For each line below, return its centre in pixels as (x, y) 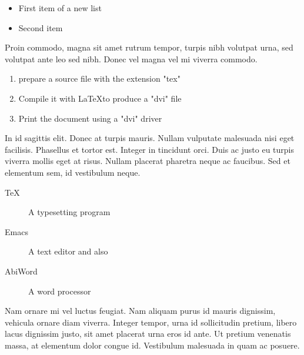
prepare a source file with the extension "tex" (99, 78)
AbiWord (21, 271)
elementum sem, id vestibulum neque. (73, 172)
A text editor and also (68, 251)
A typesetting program (69, 212)
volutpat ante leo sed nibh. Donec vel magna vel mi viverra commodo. (131, 58)
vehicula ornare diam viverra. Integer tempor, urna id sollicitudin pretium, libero (151, 322)
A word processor (60, 291)
